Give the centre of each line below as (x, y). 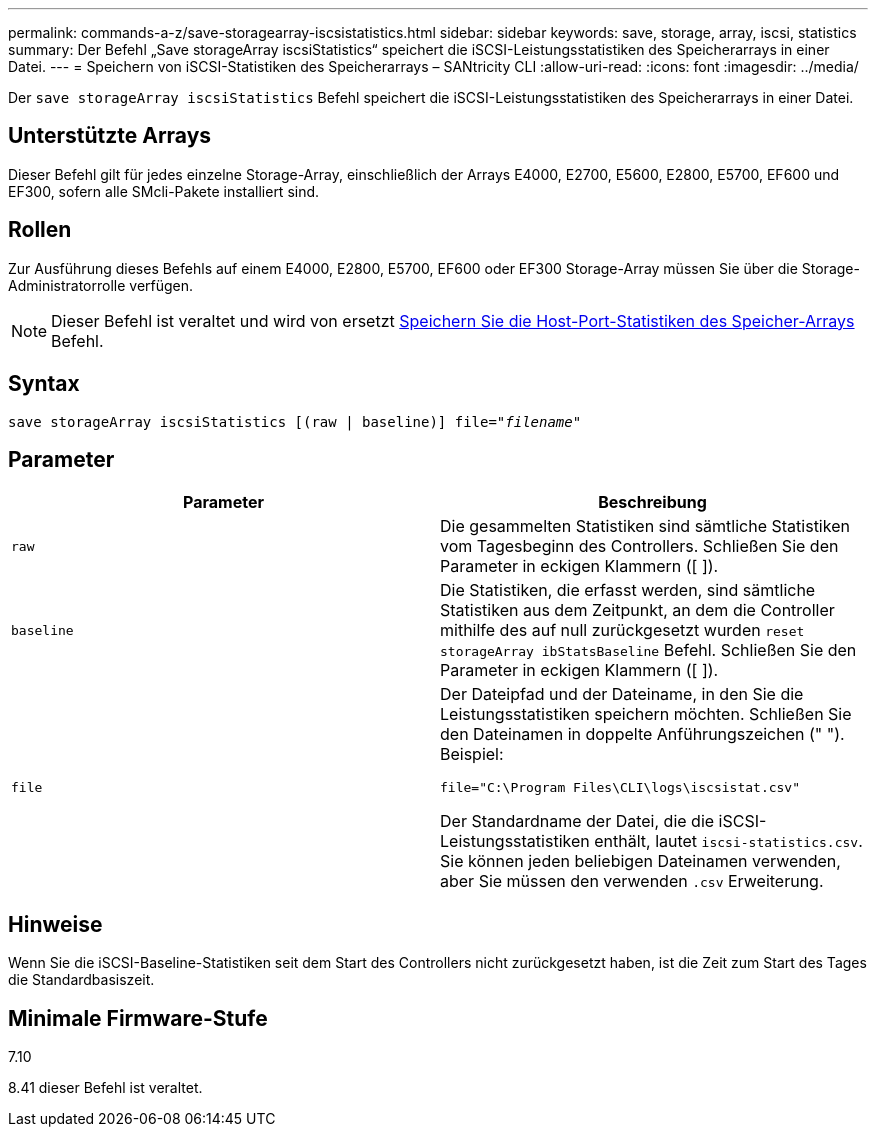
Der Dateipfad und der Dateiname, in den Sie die (622, 694)
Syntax (44, 384)
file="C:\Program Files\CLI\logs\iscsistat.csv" (620, 788)
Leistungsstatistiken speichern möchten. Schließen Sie (646, 714)
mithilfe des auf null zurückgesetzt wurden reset (622, 630)
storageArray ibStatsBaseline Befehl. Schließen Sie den (648, 650)
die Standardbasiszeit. (81, 980)
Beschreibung (652, 502)
